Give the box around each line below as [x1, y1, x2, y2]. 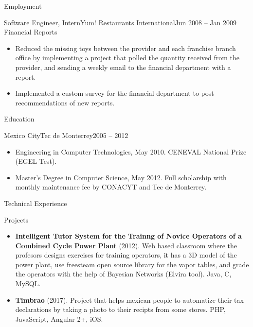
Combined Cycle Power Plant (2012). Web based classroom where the [15, 240, 237, 250]
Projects [4, 214, 29, 224]
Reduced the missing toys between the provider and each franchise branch [15, 43, 236, 53]
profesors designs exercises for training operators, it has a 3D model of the [15, 250, 237, 260]
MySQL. [15, 278, 41, 289]
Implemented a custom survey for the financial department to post [15, 88, 214, 98]
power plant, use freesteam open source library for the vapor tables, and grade [15, 259, 249, 269]
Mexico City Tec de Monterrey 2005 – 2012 [4, 130, 128, 140]
